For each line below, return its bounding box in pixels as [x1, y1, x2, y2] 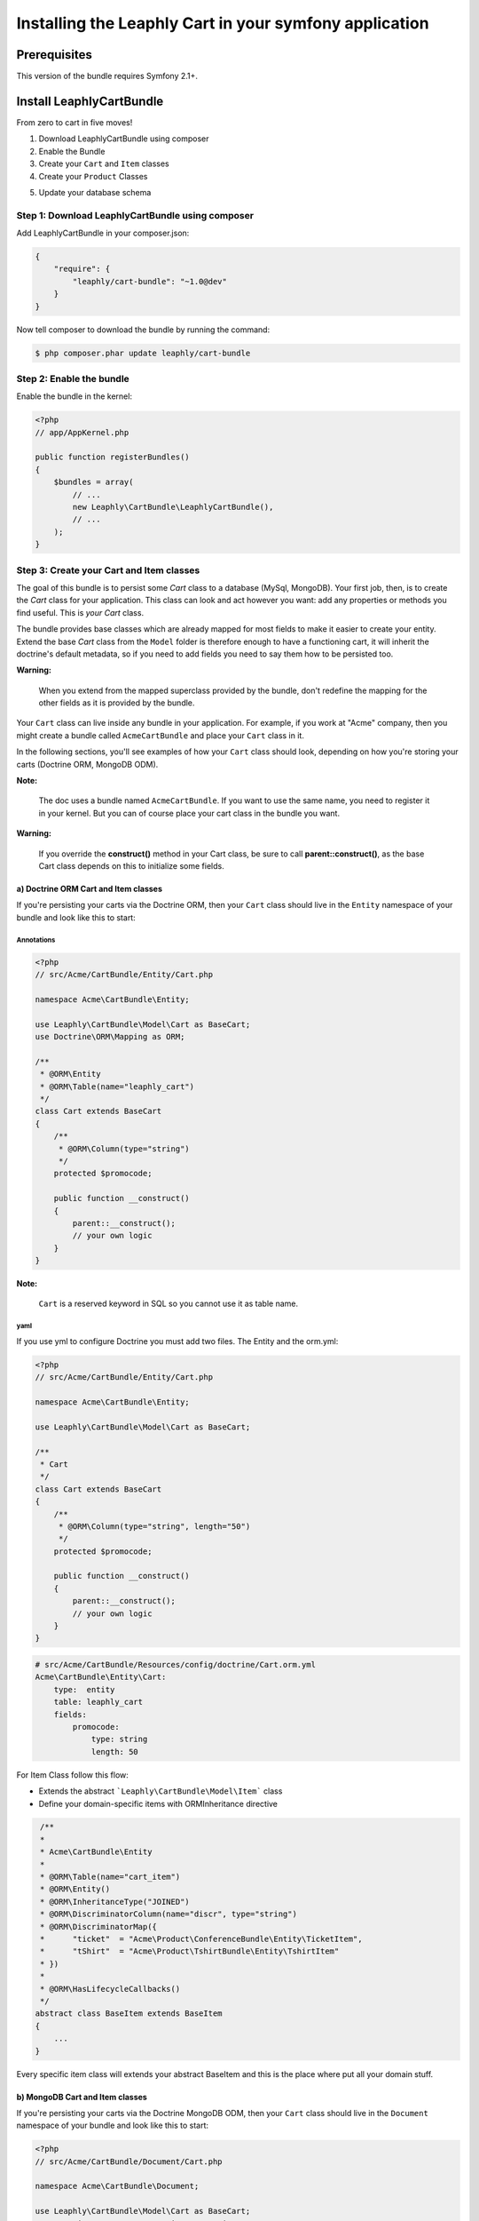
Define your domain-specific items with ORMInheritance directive [38, 1798, 279, 1809]
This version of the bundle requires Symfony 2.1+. [16, 71, 199, 82]
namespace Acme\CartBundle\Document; [35, 2181, 200, 2192]
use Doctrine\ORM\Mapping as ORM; [35, 1031, 185, 1042]
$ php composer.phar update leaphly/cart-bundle [35, 347, 251, 358]
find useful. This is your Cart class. [16, 607, 145, 617]
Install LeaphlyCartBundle [16, 93, 164, 108]
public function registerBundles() [35, 452, 190, 462]
